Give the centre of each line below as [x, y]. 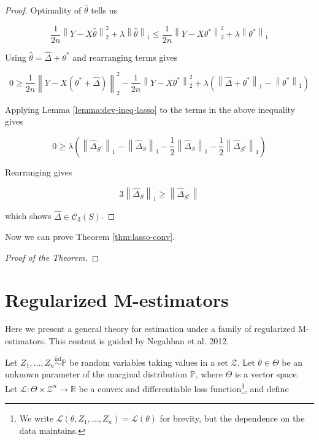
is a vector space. [267, 374]
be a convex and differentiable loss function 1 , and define [184, 388]
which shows [28, 216]
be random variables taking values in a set [149, 362]
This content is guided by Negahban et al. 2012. [139, 341]
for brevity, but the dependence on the [232, 418]
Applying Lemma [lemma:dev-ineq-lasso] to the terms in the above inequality [150, 109]
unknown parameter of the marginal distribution [96, 374]
